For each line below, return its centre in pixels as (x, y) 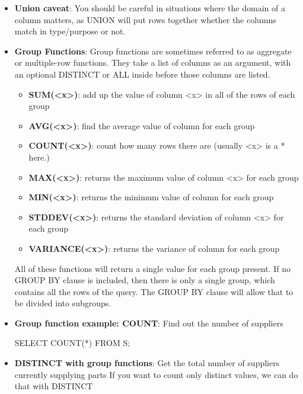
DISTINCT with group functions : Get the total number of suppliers (147, 363)
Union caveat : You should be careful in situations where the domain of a (150, 8)
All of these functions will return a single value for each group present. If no (153, 268)
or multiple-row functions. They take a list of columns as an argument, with (153, 63)
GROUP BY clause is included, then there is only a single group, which (145, 280)
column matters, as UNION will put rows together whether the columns (145, 19)
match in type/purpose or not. (70, 31)
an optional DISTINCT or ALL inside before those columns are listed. (142, 74)
